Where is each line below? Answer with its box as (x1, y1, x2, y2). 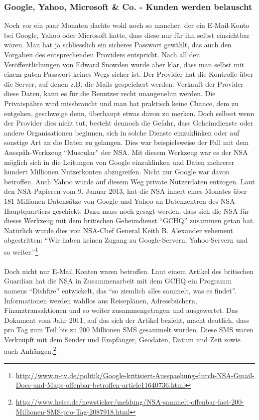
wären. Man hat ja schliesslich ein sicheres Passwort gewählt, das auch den (4, 39, 232, 50)
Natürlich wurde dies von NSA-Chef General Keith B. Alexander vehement (4, 225, 233, 235)
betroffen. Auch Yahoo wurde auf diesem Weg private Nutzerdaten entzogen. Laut (4, 176, 255, 186)
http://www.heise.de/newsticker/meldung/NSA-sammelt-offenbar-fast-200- (15, 396, 244, 407)
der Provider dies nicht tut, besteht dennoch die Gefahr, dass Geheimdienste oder (4, 118, 254, 128)
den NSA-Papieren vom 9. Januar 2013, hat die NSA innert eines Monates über (4, 186, 247, 196)
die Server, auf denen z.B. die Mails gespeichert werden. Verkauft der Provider (4, 78, 244, 89)
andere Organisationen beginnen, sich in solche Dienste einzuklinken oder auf (4, 127, 240, 138)
